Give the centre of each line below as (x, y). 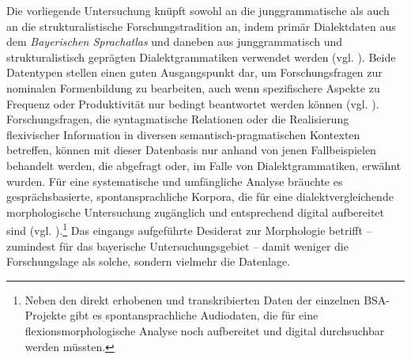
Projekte (45, 315)
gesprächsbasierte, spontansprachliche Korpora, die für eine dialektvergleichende (200, 197)
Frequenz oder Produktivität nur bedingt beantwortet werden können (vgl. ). (193, 103)
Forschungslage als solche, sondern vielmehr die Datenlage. (149, 261)
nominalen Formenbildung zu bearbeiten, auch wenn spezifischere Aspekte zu (193, 87)
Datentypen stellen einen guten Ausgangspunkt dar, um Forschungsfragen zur (194, 72)
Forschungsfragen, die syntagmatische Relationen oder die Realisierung (178, 119)
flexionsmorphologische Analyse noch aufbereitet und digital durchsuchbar (205, 330)
